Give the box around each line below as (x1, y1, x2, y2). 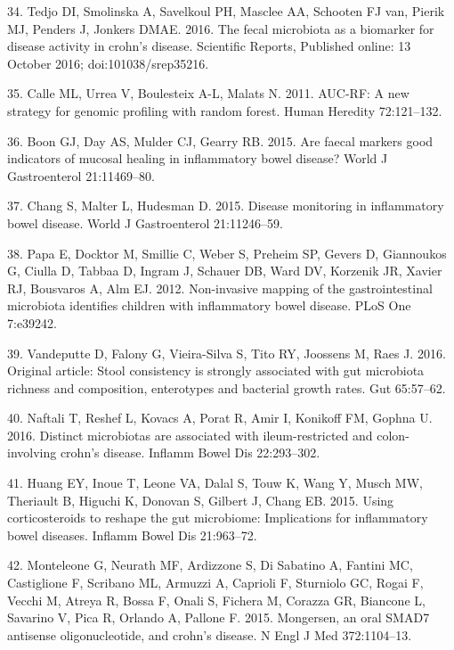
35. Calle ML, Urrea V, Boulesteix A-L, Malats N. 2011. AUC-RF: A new (7, 84, 409, 103)
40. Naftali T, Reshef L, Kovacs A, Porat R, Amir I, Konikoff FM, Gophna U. (7, 408, 433, 427)
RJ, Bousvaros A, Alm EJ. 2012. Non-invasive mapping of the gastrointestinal (7, 278, 433, 297)
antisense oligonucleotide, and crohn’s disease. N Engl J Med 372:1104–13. (7, 625, 412, 644)
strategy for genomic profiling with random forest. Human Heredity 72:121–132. (7, 101, 442, 119)
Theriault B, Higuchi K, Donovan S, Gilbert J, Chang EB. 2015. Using (7, 490, 394, 509)
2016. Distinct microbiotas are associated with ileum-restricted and (7, 425, 373, 444)
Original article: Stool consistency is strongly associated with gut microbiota (7, 361, 425, 380)
